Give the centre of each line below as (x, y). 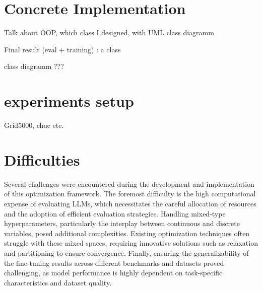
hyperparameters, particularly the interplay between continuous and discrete (122, 223)
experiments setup (69, 101)
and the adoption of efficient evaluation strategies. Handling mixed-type (115, 213)
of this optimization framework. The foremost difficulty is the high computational (130, 194)
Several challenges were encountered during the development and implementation (129, 184)
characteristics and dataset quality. (58, 282)
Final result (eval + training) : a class (62, 49)
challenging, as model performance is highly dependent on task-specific (113, 273)
